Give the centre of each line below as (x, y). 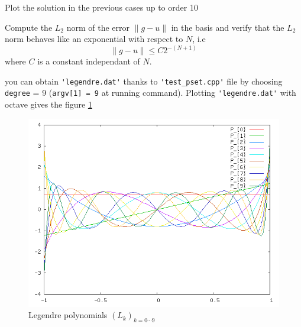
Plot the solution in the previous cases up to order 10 (101, 7)
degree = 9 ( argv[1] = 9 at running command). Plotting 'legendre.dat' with (150, 93)
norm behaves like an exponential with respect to (94, 39)
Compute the (29, 27)
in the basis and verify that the (228, 27)
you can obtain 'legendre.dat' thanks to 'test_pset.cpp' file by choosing (144, 81)
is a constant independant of (89, 61)
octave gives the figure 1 (48, 104)
